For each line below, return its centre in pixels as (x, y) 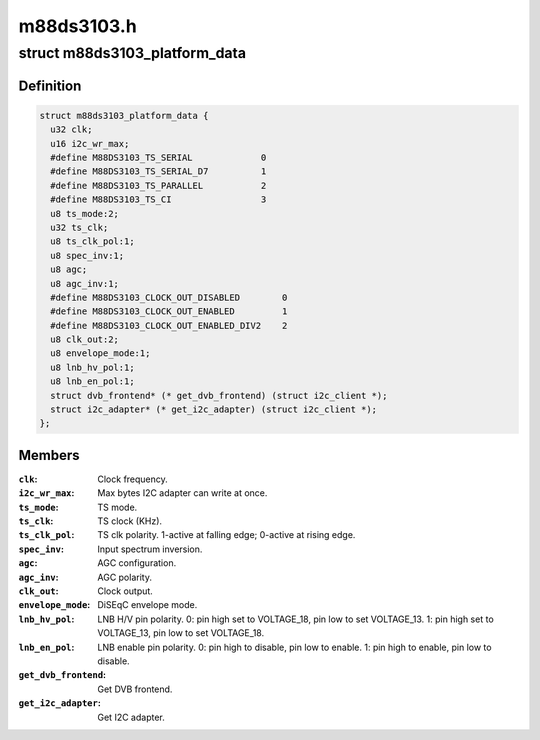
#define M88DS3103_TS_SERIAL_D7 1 (158, 171)
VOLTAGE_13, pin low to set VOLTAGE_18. (181, 633)
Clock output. (125, 591)
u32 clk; (71, 129)
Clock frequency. (133, 479)
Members (49, 455)
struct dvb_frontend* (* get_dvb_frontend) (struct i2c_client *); (219, 395)
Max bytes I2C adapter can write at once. (182, 493)
